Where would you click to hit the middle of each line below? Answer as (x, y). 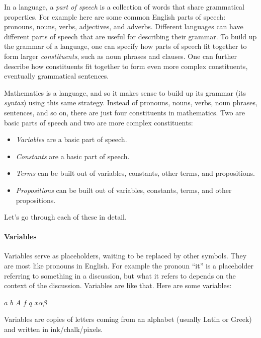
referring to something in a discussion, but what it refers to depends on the (120, 275)
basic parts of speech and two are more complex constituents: (99, 122)
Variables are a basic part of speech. (71, 139)
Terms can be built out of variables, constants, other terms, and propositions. (135, 173)
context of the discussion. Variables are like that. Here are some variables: (118, 285)
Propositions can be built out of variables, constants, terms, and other (124, 190)
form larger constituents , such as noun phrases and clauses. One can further (121, 56)
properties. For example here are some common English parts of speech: (115, 16)
